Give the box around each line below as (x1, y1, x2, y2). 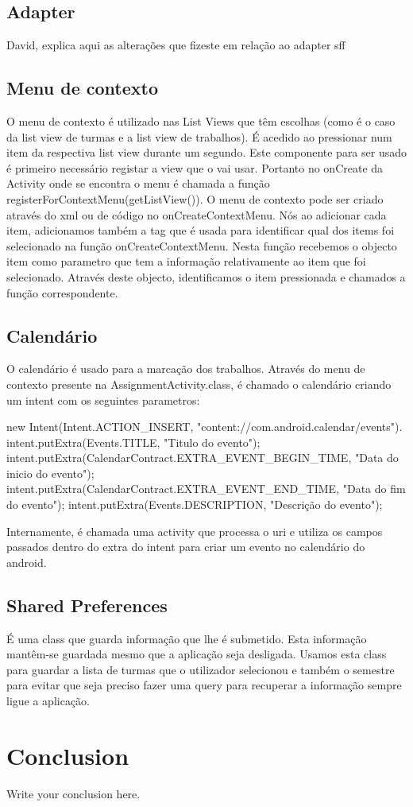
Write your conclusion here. (6, 785, 141, 801)
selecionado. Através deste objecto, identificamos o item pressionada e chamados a (6, 268, 406, 285)
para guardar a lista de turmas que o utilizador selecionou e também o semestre (6, 661, 395, 677)
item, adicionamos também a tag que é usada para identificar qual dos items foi (6, 222, 395, 239)
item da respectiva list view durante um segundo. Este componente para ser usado (6, 144, 407, 161)
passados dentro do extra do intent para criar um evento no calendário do (6, 538, 365, 555)
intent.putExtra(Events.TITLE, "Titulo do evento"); (6, 433, 261, 450)
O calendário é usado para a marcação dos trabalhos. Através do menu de (6, 360, 365, 377)
